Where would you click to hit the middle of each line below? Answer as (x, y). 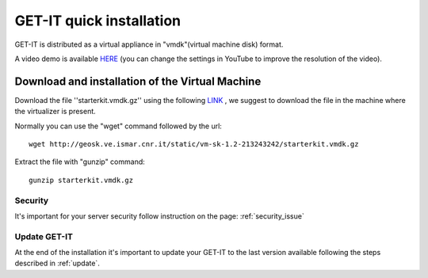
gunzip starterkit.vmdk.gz (81, 180)
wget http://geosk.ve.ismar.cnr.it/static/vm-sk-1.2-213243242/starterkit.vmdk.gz (194, 144)
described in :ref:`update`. (57, 263)
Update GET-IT (44, 236)
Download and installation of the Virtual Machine (138, 81)
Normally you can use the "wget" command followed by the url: (118, 126)
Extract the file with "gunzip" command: (80, 162)
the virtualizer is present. (55, 112)
